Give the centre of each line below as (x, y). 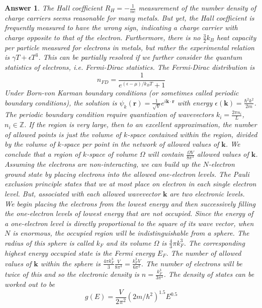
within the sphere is (70, 263)
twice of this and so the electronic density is (72, 274)
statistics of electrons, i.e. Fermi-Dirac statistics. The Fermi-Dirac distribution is (130, 67)
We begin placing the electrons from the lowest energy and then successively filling (130, 203)
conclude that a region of (42, 154)
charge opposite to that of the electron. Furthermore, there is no (103, 37)
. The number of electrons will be (192, 263)
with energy (195, 102)
